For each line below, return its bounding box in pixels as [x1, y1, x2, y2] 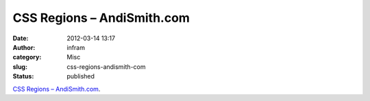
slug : [12, 62, 27, 71]
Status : [12, 72, 34, 81]
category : [12, 53, 42, 61]
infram [66, 43, 86, 51]
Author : [12, 43, 36, 51]
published [66, 72, 95, 81]
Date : [12, 34, 29, 42]
